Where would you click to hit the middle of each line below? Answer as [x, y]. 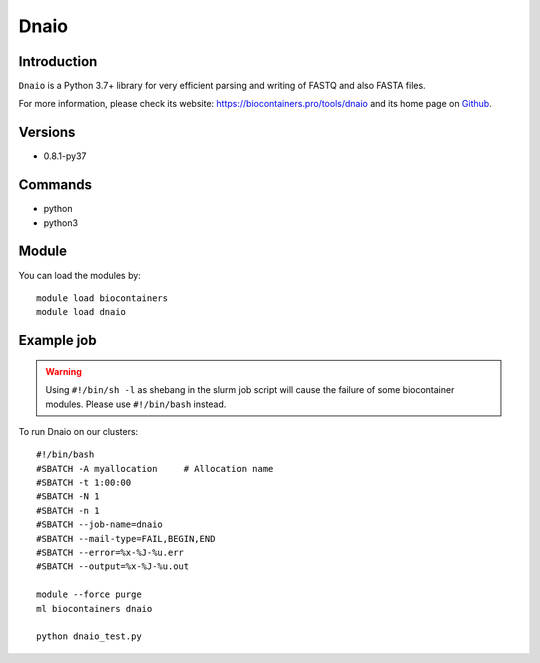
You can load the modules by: [80, 275]
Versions [47, 132]
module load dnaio [81, 312]
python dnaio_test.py [89, 636]
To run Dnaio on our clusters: [78, 431]
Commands [55, 185]
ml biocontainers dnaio [94, 608]
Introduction [58, 61]
